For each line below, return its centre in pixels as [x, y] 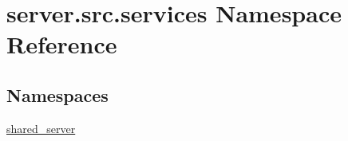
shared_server [41, 128]
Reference [62, 44]
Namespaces [57, 94]
